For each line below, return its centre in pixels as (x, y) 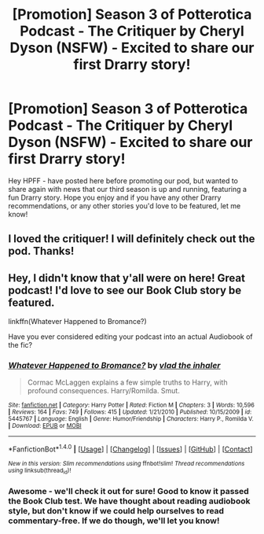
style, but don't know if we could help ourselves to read (116, 511)
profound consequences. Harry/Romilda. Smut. (104, 391)
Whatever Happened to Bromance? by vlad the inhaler (115, 366)
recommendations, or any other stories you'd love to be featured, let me (125, 205)
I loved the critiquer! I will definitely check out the (132, 239)
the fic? (20, 345)
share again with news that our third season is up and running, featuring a (128, 189)
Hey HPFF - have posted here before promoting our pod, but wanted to (123, 180)
